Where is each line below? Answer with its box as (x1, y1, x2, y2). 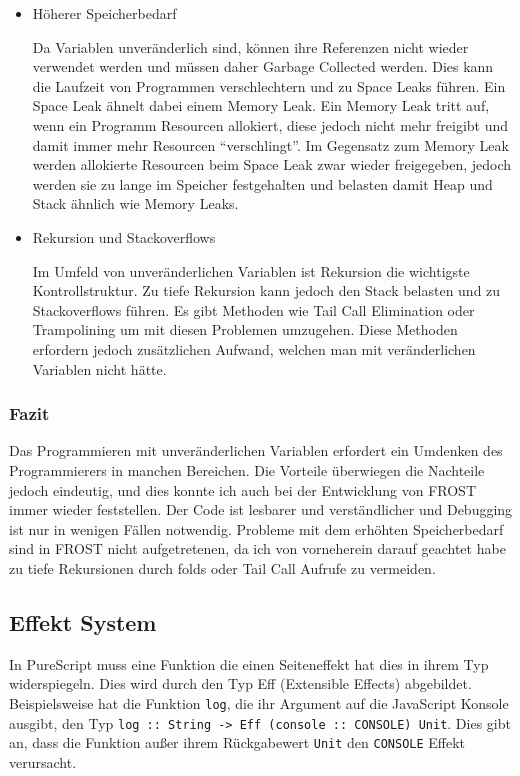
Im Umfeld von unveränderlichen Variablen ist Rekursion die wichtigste (32, 260, 470, 281)
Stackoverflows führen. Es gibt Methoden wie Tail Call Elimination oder (32, 299, 475, 320)
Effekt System (9, 606, 157, 637)
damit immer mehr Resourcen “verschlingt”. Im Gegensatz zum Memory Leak (32, 134, 509, 155)
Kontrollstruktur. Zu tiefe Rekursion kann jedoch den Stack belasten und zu (32, 280, 501, 301)
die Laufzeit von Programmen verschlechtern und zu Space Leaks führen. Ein (32, 75, 506, 96)
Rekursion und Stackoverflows (32, 226, 216, 247)
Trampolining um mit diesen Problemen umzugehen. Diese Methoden (32, 319, 458, 340)
